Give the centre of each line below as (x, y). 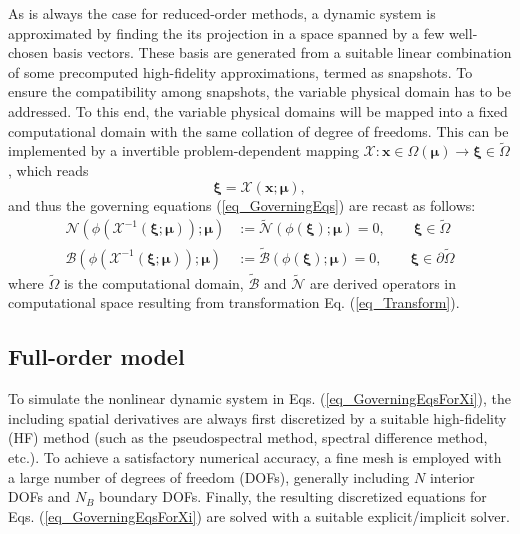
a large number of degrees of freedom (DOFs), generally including (209, 476)
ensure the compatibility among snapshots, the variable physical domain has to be (259, 91)
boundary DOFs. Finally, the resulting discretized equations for (293, 496)
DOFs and (39, 496)
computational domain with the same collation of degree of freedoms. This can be (258, 130)
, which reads (48, 169)
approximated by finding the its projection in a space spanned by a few (226, 32)
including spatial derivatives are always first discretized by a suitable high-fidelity (257, 417)
